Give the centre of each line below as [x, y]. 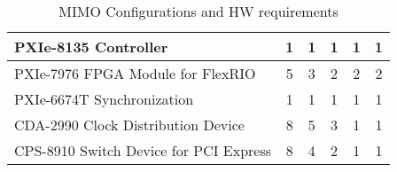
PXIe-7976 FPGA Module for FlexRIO [135, 73]
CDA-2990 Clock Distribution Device [129, 125]
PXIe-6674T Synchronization [104, 99]
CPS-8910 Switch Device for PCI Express [143, 150]
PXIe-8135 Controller [91, 47]
